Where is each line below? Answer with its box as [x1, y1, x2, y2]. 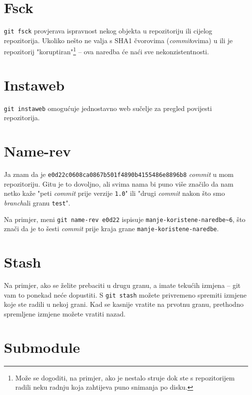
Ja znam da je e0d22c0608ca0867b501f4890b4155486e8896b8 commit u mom [4, 169, 234, 179]
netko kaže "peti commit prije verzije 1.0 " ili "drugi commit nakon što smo [4, 188, 225, 198]
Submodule [4, 337, 80, 357]
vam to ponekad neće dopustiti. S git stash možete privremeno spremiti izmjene [4, 289, 247, 300]
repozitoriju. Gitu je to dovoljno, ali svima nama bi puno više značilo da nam [4, 178, 234, 189]
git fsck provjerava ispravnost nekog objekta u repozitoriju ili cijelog [4, 26, 212, 36]
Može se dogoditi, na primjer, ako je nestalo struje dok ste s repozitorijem [15, 372, 235, 382]
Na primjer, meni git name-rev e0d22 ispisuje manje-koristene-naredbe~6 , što [4, 214, 246, 224]
